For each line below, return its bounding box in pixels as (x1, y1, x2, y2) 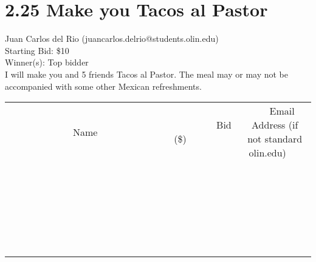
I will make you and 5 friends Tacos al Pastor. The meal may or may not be (5, 67, 288, 80)
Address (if (252, 118, 298, 132)
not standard (247, 132, 303, 146)
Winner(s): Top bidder (5, 56, 89, 69)
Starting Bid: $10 (5, 44, 69, 56)
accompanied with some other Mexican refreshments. (5, 79, 202, 92)
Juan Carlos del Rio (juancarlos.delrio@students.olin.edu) (5, 32, 219, 45)
